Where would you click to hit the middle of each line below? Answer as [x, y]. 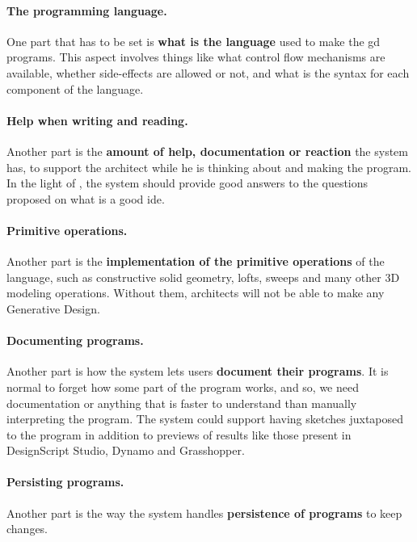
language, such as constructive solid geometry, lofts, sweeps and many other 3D [203, 277]
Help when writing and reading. [97, 120]
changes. [27, 529]
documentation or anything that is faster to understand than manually [182, 403]
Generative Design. [53, 308]
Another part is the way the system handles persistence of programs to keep [204, 513]
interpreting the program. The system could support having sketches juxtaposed [205, 419]
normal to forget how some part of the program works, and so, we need [183, 387]
